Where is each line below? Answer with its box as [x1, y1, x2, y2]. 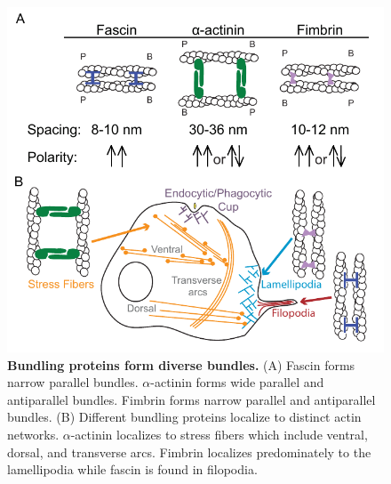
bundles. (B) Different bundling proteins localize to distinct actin [7, 407, 362, 426]
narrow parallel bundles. [7, 373, 139, 391]
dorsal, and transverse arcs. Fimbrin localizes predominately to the [7, 442, 371, 461]
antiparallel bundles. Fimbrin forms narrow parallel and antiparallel [7, 390, 376, 408]
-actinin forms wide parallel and [150, 373, 324, 391]
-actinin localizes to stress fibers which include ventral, [70, 425, 368, 444]
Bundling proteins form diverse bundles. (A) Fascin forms [7, 355, 355, 374]
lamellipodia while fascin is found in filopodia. [7, 460, 258, 479]
